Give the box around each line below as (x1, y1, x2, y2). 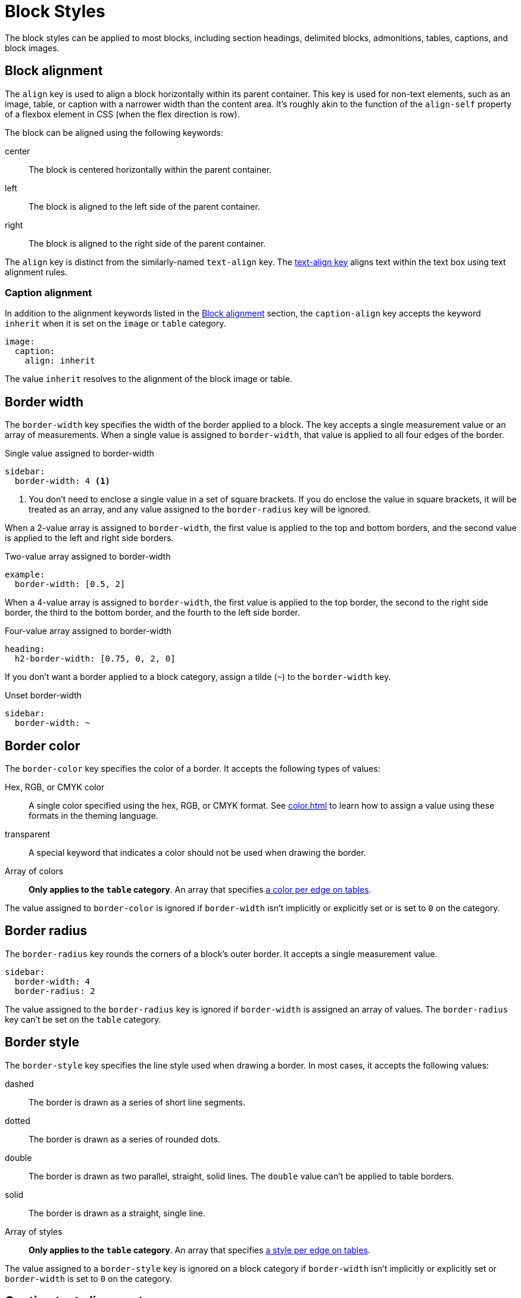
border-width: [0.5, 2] (14, 579, 126, 589)
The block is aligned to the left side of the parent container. (29, 201, 260, 212)
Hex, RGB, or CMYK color (5, 782, 105, 793)
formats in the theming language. (29, 811, 158, 821)
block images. (5, 42, 60, 53)
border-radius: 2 (14, 986, 95, 996)
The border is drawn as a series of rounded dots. (29, 1134, 220, 1144)
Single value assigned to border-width (5, 448, 154, 459)
